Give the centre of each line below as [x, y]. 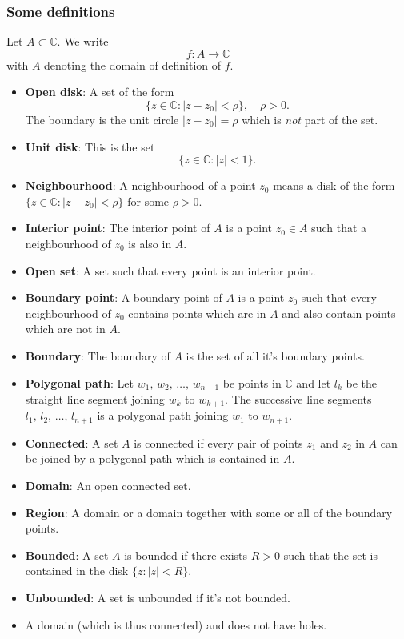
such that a [339, 228]
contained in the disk [77, 571]
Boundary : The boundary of [98, 355]
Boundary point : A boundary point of [124, 297]
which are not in [65, 329]
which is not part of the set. [310, 119]
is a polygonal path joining [163, 415]
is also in [150, 243]
